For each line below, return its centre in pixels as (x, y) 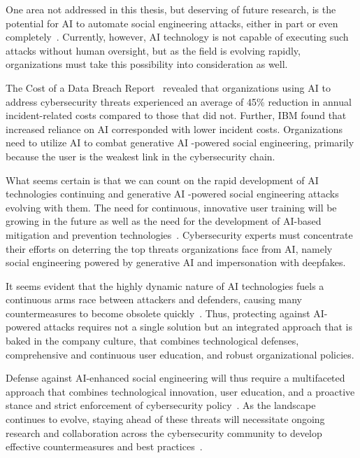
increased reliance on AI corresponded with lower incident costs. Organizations (174, 129)
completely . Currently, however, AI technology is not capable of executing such (177, 37)
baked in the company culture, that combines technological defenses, (152, 341)
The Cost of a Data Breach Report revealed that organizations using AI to (168, 87)
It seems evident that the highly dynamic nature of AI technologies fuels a (165, 285)
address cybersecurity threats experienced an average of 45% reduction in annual (179, 101)
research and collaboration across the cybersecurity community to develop (164, 432)
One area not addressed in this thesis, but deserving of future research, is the (171, 9)
